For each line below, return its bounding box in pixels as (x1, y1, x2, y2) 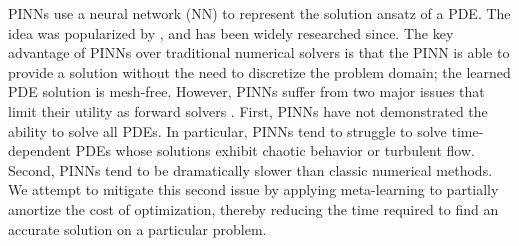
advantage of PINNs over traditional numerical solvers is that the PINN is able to (8, 42, 510, 63)
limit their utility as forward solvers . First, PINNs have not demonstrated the (8, 100, 488, 121)
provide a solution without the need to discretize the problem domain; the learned (8, 61, 511, 82)
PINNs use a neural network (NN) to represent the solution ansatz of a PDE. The (8, 3, 511, 23)
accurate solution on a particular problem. (8, 218, 267, 239)
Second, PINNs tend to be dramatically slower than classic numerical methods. (8, 159, 493, 180)
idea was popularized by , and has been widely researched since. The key (8, 22, 454, 43)
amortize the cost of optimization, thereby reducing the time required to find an (8, 198, 499, 219)
